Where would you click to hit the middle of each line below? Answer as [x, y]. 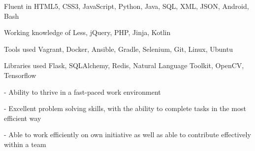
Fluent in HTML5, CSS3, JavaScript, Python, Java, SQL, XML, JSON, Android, [127, 6]
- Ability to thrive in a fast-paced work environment [82, 92]
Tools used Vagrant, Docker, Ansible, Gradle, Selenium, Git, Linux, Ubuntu [118, 49]
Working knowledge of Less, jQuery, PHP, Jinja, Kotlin [87, 32]
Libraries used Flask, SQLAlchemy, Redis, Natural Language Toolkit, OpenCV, [124, 65]
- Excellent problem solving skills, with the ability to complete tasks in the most [125, 108]
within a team [25, 144]
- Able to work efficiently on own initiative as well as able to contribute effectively [127, 134]
